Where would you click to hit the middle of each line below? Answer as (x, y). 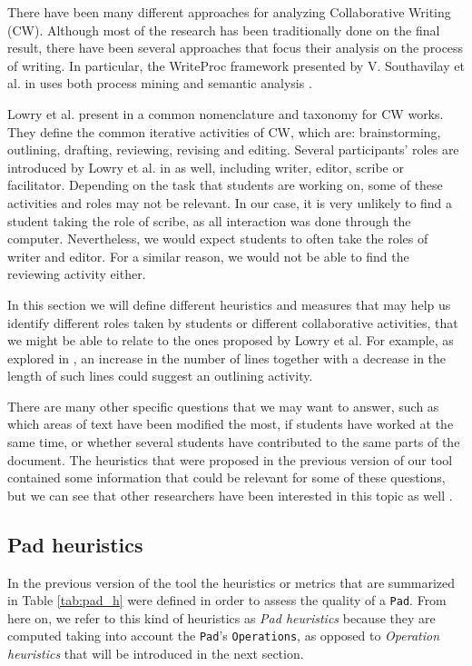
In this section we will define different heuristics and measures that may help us (229, 304)
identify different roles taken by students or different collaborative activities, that (233, 322)
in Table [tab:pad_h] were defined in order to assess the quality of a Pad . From (227, 600)
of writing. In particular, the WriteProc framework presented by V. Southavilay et (236, 65)
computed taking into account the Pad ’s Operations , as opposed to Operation (224, 636)
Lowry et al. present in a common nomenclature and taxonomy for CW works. (226, 113)
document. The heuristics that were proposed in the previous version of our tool (230, 459)
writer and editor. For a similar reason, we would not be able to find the (208, 256)
